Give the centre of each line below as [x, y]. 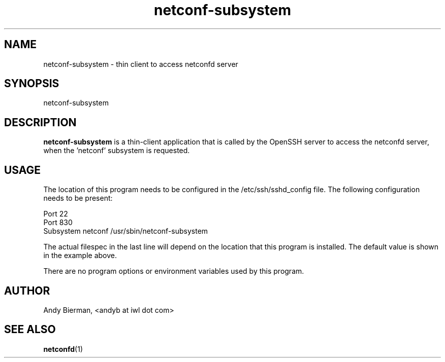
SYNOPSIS [32, 84]
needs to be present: [78, 198]
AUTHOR [27, 291]
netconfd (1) [63, 349]
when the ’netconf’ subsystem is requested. [117, 151]
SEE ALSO [30, 330]
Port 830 [58, 223]
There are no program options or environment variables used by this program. [174, 271]
